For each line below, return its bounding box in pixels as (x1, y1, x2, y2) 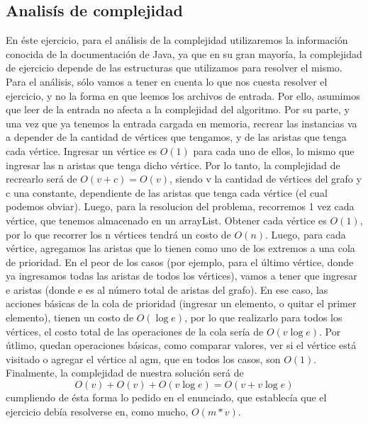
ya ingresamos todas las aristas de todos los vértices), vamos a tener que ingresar (6, 268, 357, 283)
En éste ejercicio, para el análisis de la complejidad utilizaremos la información (6, 33, 348, 47)
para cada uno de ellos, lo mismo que (193, 143, 355, 158)
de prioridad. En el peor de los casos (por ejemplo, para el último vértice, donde (6, 254, 354, 269)
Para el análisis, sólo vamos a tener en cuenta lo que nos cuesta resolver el (6, 74, 328, 88)
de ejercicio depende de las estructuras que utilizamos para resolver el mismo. (6, 60, 342, 75)
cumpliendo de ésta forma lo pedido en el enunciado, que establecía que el (6, 390, 327, 405)
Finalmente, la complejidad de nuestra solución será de (6, 365, 244, 380)
